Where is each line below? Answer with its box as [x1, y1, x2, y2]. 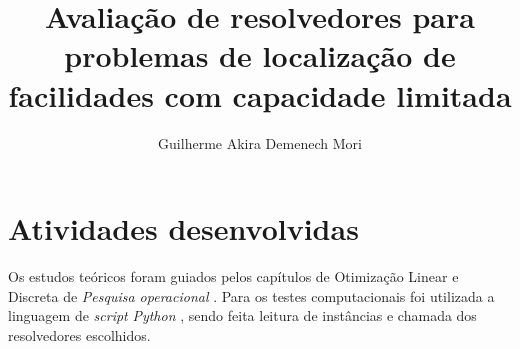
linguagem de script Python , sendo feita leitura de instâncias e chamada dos [8, 305, 477, 326]
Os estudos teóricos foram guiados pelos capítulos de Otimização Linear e [8, 266, 459, 287]
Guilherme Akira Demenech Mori [158, 132, 362, 153]
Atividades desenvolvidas [8, 208, 359, 249]
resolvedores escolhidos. [8, 324, 151, 345]
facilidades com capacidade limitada [8, 74, 512, 115]
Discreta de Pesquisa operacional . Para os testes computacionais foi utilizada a [8, 285, 495, 306]
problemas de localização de [64, 35, 456, 76]
